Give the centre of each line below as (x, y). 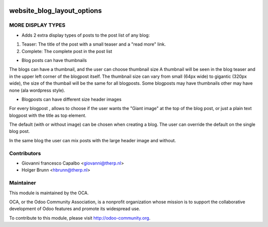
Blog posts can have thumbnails (54, 60)
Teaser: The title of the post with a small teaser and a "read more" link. (94, 44)
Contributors (25, 153)
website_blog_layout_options (55, 11)
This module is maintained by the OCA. (49, 193)
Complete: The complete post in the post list (67, 51)
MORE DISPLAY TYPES (37, 25)
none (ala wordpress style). (37, 90)
